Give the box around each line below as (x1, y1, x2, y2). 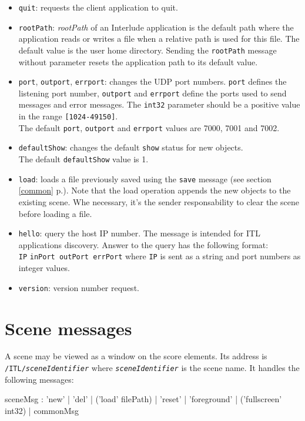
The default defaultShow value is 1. (18, 153, 149, 165)
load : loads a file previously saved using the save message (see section (18, 172, 272, 185)
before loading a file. (18, 207, 92, 219)
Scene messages (5, 316, 132, 340)
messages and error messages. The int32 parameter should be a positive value (18, 98, 300, 111)
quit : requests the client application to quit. (18, 1, 178, 13)
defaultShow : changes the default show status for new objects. (18, 141, 243, 153)
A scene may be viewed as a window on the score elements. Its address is (5, 350, 267, 362)
